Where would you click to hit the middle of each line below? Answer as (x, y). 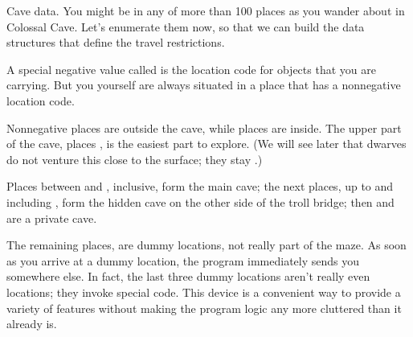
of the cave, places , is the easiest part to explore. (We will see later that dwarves (206, 144)
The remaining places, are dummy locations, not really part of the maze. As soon (206, 245)
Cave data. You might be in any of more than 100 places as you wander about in (206, 10)
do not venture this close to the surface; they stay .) (135, 159)
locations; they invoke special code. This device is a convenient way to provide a (204, 292)
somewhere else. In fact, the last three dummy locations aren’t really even (188, 276)
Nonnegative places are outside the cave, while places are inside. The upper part (204, 127)
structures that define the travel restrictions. (116, 42)
